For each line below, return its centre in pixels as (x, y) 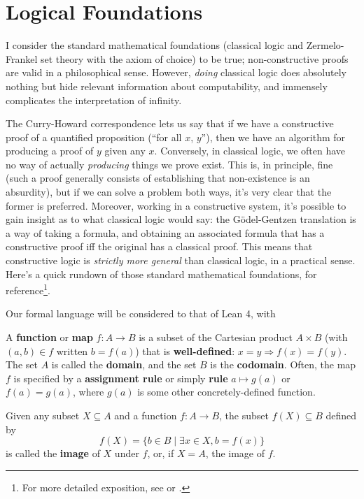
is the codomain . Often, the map (283, 364)
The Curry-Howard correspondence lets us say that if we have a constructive (170, 123)
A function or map (49, 337)
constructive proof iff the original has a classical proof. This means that (159, 246)
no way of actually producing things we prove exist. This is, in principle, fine (169, 164)
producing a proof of (50, 151)
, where (88, 392)
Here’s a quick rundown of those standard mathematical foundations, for (161, 274)
